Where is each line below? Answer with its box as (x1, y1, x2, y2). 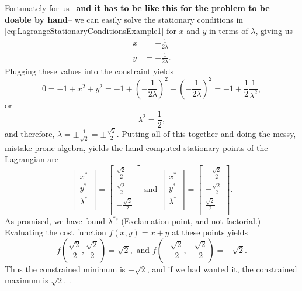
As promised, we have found (5, 214, 106, 227)
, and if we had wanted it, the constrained (147, 262, 297, 275)
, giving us (255, 25, 293, 37)
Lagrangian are (5, 153, 59, 165)
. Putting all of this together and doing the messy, (116, 127, 296, 139)
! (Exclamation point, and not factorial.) (116, 214, 261, 227)
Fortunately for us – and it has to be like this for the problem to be (5, 2, 270, 13)
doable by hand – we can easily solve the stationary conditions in (5, 13, 244, 25)
